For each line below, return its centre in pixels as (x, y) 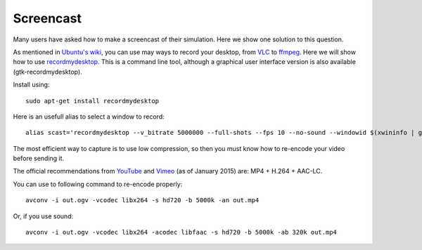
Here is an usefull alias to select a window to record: (89, 117)
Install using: (31, 85)
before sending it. (39, 159)
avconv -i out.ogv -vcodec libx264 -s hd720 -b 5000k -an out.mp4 (142, 200)
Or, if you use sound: (43, 216)
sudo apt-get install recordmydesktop (92, 101)
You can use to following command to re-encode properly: (98, 184)
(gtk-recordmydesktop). (47, 72)
